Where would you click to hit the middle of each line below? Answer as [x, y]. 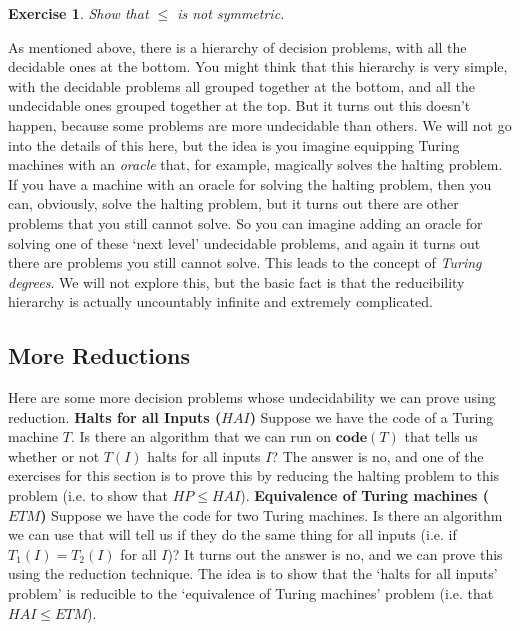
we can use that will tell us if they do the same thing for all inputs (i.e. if [232, 534]
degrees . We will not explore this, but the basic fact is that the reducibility [236, 281]
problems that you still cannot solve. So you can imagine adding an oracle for [245, 222]
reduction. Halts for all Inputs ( [115, 416]
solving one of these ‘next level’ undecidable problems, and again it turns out [244, 242]
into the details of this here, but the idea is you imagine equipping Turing [234, 144]
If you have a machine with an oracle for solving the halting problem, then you [250, 183]
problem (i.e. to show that [88, 495]
